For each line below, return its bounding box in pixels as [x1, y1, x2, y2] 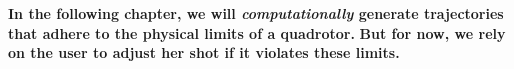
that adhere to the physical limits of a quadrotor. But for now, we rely [8, 22, 506, 43]
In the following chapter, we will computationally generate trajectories [8, 3, 504, 23]
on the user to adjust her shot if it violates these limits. [8, 42, 400, 63]
